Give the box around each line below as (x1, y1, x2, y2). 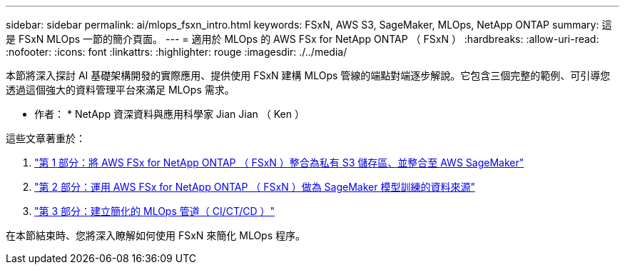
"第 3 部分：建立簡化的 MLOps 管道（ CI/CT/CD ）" (34, 205, 275, 217)
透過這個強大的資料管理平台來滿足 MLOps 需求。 (6, 84, 235, 96)
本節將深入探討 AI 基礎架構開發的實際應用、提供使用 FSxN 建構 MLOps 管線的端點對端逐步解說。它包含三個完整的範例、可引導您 (6, 69, 611, 81)
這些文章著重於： (6, 132, 86, 144)
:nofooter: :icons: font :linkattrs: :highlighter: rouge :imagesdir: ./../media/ (6, 46, 347, 58)
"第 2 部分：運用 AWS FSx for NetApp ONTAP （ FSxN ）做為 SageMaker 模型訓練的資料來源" (34, 181, 475, 193)
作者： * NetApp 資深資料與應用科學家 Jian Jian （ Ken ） (34, 108, 305, 120)
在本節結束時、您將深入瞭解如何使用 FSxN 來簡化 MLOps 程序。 (6, 229, 306, 241)
